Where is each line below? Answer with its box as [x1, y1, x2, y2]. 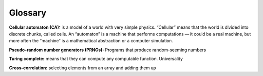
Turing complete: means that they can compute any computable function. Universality [9, 56, 183, 62]
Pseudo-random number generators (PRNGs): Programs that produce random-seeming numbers [9, 47, 207, 53]
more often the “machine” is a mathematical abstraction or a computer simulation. [9, 38, 173, 44]
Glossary [9, 7, 47, 18]
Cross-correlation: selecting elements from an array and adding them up [9, 65, 156, 71]
